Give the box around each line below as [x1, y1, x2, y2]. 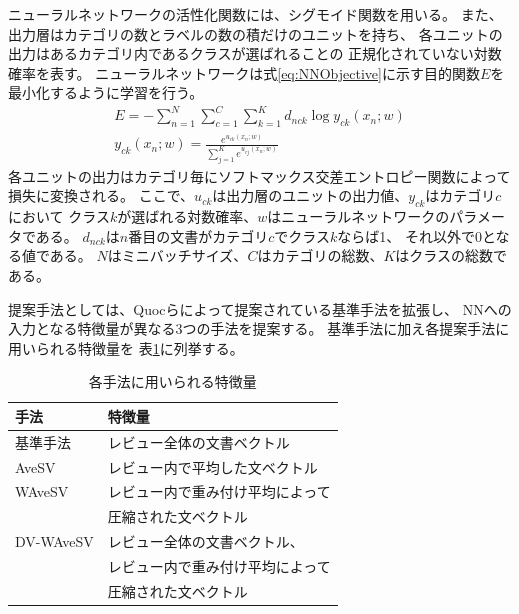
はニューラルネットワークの [267, 206, 450, 227]
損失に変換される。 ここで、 [8, 185, 195, 206]
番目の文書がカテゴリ [128, 225, 269, 246]
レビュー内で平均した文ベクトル [107, 456, 318, 477]
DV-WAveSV [15, 531, 94, 552]
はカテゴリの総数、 [257, 245, 384, 266]
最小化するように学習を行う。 [8, 82, 204, 103]
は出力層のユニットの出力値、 [212, 185, 409, 206]
